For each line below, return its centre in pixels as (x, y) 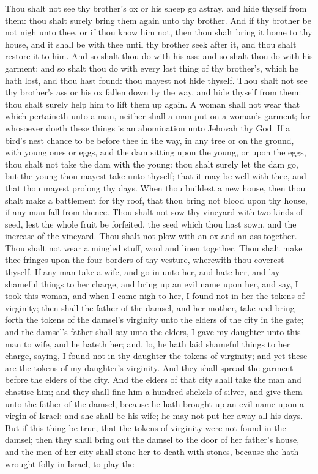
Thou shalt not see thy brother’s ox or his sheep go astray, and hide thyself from (156, 8)
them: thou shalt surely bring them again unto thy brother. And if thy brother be (158, 20)
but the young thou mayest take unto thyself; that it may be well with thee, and (156, 176)
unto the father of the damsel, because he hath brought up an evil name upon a (155, 403)
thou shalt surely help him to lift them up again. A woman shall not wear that (153, 104)
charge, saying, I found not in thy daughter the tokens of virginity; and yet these (156, 356)
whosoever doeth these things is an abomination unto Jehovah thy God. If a (148, 128)
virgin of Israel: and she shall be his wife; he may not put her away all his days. (154, 416)
